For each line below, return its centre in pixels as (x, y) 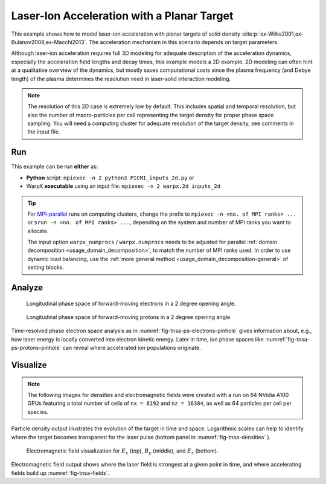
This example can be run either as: (55, 167)
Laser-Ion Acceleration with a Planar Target (122, 16)
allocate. (38, 231)
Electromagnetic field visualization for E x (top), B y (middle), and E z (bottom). (122, 451)
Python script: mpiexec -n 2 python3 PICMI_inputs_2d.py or (110, 178)
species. (38, 411)
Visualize (29, 365)
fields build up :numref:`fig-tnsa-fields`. (60, 473)
